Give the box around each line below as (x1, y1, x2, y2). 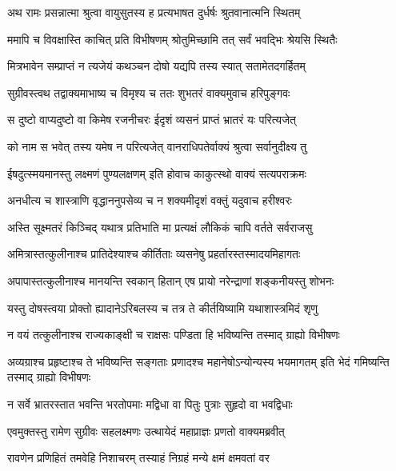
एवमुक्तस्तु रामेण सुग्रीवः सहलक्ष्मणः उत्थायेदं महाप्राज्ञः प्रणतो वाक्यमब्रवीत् (7, 422, 285, 439)
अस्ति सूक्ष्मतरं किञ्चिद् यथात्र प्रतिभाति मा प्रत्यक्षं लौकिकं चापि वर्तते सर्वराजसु (7, 218, 313, 235)
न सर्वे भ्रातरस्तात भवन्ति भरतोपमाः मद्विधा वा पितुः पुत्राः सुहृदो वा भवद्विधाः (7, 395, 293, 412)
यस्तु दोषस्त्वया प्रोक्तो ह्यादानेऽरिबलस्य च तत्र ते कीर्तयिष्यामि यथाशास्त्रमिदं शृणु (7, 299, 318, 316)
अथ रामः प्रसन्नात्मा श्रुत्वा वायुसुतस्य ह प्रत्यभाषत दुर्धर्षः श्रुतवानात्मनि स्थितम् (7, 4, 301, 20)
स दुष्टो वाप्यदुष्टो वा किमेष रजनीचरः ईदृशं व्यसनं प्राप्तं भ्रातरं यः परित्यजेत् (7, 111, 296, 128)
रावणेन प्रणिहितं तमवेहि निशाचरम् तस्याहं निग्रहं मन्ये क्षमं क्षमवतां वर (7, 449, 270, 466)
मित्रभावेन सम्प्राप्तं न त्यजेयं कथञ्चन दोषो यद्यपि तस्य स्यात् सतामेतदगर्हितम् (7, 58, 306, 74)
